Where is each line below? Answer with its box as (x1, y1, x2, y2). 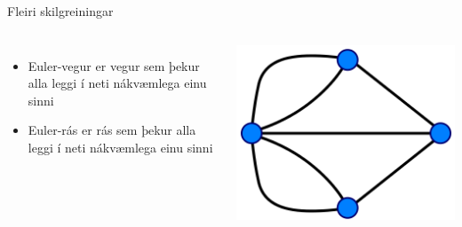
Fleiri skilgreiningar (7, 2, 114, 20)
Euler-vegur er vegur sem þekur (28, 56, 200, 74)
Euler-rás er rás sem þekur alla (28, 121, 196, 139)
